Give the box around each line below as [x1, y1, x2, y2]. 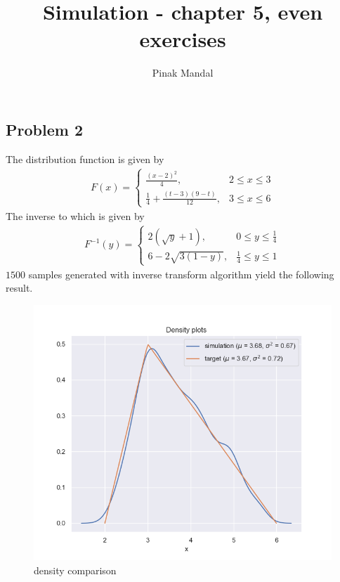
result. [6, 280, 33, 295]
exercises [139, 25, 226, 53]
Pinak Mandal [152, 65, 214, 80]
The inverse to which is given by [6, 208, 145, 223]
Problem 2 [6, 118, 83, 140]
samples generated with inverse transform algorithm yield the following [28, 266, 334, 281]
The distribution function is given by [6, 151, 164, 166]
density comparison [34, 562, 117, 577]
